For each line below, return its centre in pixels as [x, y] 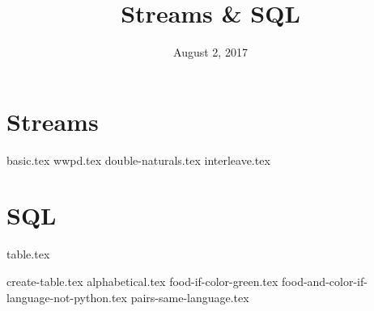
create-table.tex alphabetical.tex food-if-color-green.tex [142, 281]
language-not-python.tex [67, 297]
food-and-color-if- [325, 281]
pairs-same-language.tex [190, 297]
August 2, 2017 [210, 52]
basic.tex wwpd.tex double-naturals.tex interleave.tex [138, 160]
